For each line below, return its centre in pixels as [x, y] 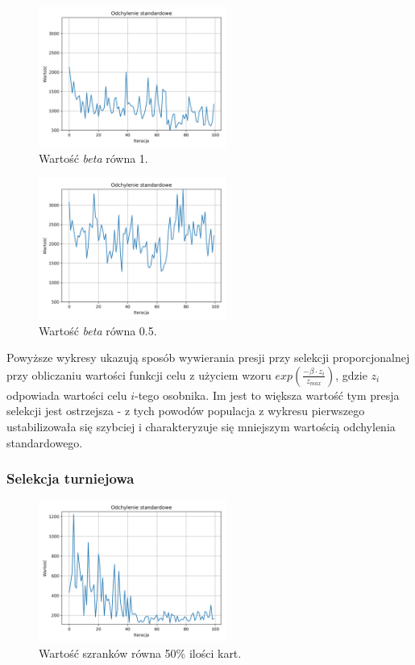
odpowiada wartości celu [67, 395]
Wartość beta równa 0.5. [98, 330]
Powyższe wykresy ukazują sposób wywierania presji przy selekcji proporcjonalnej [208, 357]
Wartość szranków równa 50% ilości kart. [140, 653]
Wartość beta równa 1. [93, 158]
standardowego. [45, 442]
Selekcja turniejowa [71, 478]
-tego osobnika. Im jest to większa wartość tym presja [267, 395]
